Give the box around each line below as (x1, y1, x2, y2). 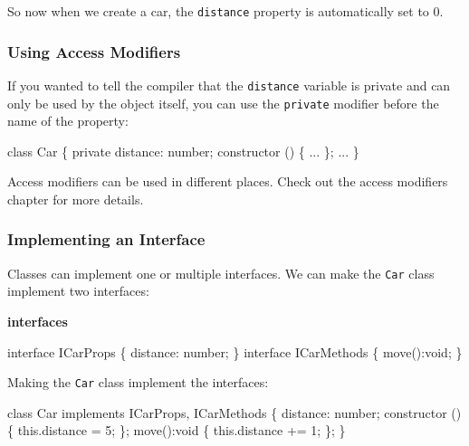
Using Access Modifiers (7, 40, 181, 62)
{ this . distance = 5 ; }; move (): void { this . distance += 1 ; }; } (7, 421, 346, 440)
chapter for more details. (7, 189, 144, 208)
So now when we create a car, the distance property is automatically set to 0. (7, 2, 444, 20)
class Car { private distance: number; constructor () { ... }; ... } (7, 141, 359, 160)
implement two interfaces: (7, 281, 149, 300)
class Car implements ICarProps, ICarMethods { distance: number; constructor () (7, 403, 462, 422)
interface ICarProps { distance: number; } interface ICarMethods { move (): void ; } (7, 342, 463, 361)
